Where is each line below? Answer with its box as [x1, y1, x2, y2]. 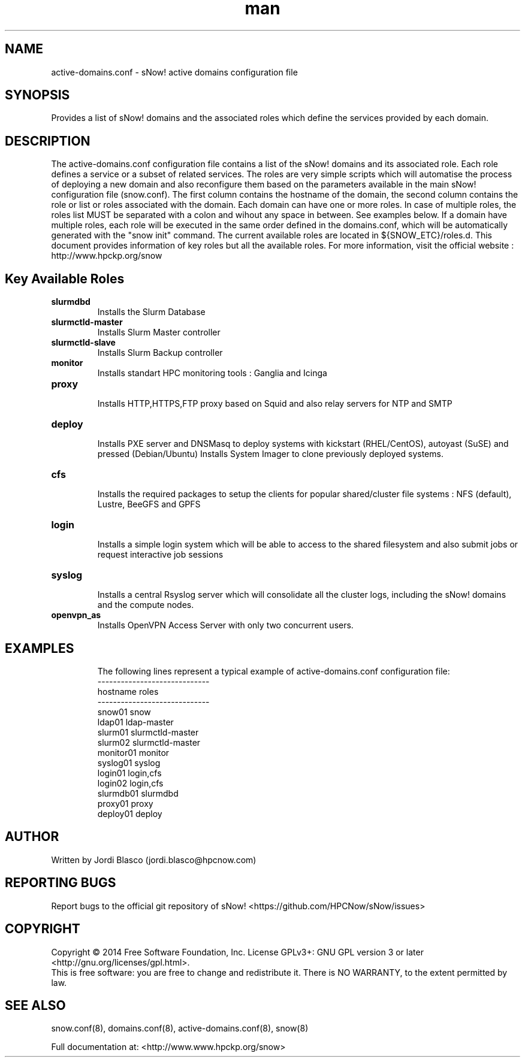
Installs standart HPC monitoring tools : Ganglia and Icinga [97, 368, 327, 379]
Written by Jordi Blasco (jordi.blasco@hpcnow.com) [51, 854, 257, 865]
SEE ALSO [5, 997, 66, 1013]
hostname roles [97, 686, 159, 697]
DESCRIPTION [5, 133, 90, 149]
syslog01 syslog [97, 757, 161, 768]
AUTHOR [5, 829, 59, 845]
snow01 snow [97, 706, 151, 717]
